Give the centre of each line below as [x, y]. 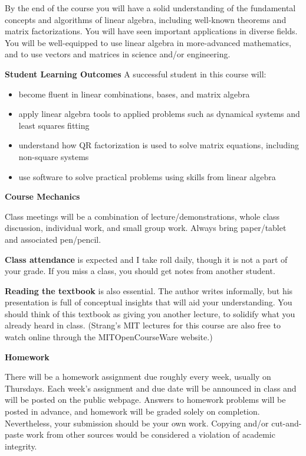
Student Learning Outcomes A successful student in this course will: [136, 74]
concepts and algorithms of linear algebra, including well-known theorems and [146, 19]
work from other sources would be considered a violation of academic [151, 434]
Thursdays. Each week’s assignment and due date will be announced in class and [151, 388]
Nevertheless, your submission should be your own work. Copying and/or [137, 423]
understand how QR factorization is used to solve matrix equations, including [159, 145]
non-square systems [54, 156]
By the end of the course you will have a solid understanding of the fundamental [150, 8]
